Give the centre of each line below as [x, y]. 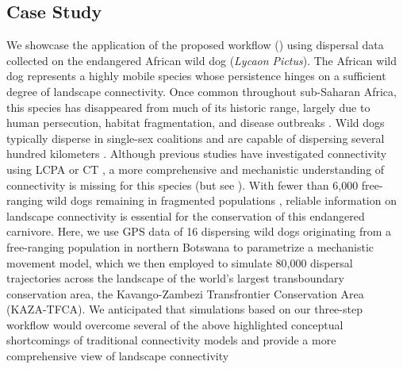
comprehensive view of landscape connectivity [118, 356]
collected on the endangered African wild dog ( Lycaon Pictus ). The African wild [201, 60]
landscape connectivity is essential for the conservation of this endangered [186, 215]
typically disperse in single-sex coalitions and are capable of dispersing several [196, 138]
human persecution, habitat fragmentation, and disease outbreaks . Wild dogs [196, 123]
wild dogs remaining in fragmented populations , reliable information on [221, 200]
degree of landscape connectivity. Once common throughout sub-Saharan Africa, [201, 91]
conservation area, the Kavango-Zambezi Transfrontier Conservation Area [185, 293]
